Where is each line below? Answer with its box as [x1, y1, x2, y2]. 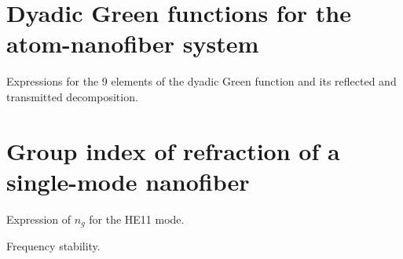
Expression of [6, 210, 71, 227]
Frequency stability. [6, 238, 101, 254]
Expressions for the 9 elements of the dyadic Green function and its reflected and [6, 73, 397, 89]
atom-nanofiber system [6, 27, 259, 60]
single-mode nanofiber [6, 165, 250, 197]
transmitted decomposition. [6, 88, 138, 104]
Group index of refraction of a [6, 134, 340, 166]
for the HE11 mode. [89, 210, 185, 227]
